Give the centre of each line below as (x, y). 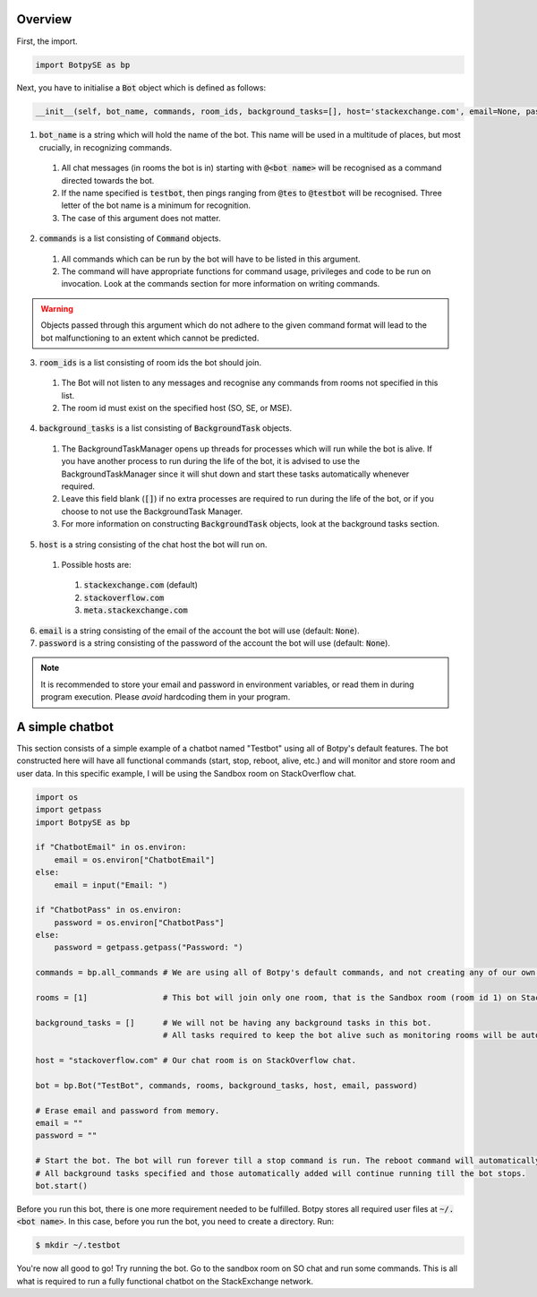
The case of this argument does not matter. (141, 218)
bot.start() (62, 1185)
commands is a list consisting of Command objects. (130, 238)
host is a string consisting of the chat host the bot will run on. (153, 544)
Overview (44, 19)
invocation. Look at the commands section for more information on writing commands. (221, 284)
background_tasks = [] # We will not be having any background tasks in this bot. (234, 1022)
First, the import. (47, 41)
